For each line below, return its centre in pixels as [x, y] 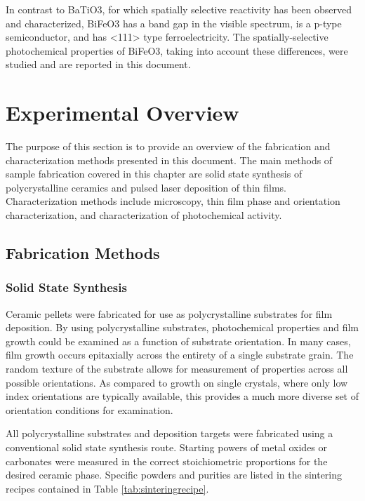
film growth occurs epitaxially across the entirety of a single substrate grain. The [180, 355]
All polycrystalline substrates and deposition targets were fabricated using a [170, 433]
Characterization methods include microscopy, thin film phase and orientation [173, 201]
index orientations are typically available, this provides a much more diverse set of [182, 396]
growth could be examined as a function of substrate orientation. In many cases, [178, 341]
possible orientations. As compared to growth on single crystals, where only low [177, 382]
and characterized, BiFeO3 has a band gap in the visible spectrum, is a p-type [174, 23]
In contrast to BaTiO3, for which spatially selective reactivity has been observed [179, 9]
